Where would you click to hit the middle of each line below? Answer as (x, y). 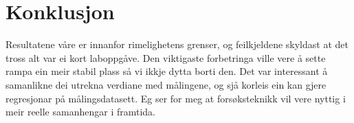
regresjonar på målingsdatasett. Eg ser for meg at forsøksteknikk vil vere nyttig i (176, 98)
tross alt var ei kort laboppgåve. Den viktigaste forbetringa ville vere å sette (166, 57)
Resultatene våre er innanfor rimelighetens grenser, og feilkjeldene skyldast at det (177, 44)
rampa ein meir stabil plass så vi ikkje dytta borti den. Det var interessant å (167, 71)
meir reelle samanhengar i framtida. (81, 112)
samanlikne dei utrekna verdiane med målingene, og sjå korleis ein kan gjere (166, 84)
